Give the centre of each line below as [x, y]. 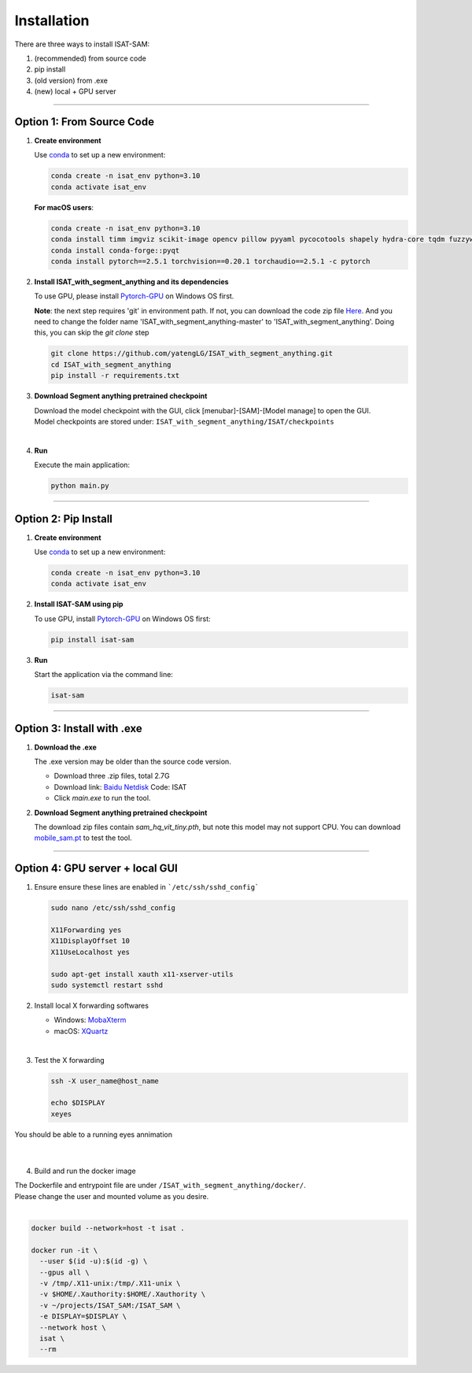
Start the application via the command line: [103, 675]
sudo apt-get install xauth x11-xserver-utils [142, 974]
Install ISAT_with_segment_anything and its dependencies [131, 281]
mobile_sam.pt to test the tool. [83, 838]
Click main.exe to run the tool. [102, 798]
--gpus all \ [65, 1272]
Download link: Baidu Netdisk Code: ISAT [120, 786]
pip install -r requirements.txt [115, 376]
